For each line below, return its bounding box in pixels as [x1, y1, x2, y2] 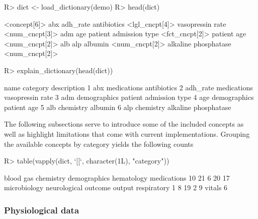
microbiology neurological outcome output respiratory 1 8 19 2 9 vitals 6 [4, 182, 228, 193]
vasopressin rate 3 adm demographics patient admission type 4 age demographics [4, 92, 254, 102]
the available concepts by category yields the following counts [4, 138, 194, 149]
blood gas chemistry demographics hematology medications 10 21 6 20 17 [4, 172, 230, 183]
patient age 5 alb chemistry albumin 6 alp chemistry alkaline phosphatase [4, 101, 231, 112]
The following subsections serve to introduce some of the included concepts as [4, 119, 244, 129]
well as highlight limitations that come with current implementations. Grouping [4, 128, 250, 139]
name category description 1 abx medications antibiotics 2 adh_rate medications [4, 82, 253, 92]
